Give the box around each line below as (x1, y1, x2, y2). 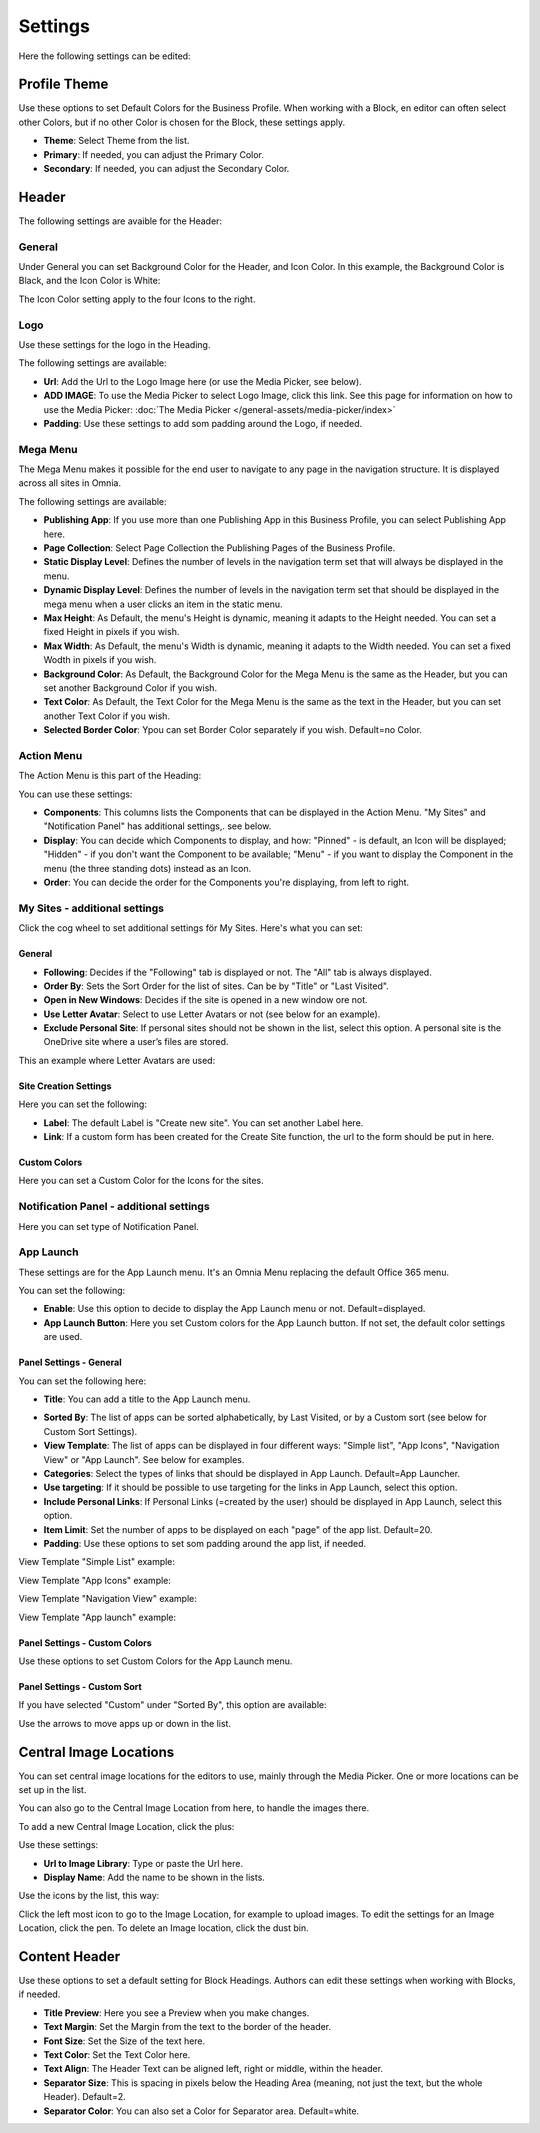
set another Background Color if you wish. (43, 681, 218, 694)
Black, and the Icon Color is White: (18, 275, 161, 287)
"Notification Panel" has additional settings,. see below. (43, 820, 272, 832)
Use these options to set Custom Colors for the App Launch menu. (18, 1655, 293, 1667)
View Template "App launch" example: (18, 1611, 177, 1623)
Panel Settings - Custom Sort (18, 1680, 142, 1692)
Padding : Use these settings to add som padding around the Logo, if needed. (43, 417, 363, 429)
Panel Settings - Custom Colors (18, 1636, 152, 1649)
